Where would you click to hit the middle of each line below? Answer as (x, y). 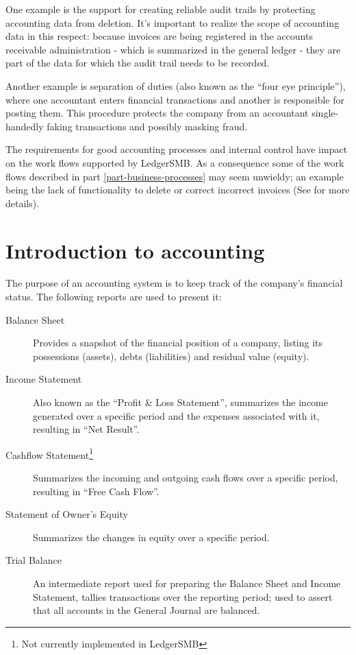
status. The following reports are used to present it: (114, 297)
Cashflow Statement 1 (50, 453)
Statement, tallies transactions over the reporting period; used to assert (183, 596)
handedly (25, 126)
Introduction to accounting (135, 250)
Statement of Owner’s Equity (67, 514)
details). (23, 203)
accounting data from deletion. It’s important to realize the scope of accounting (173, 22)
